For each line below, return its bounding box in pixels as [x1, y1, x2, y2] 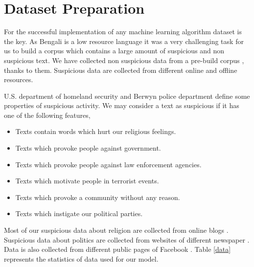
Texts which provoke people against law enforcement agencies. [15, 159, 202, 169]
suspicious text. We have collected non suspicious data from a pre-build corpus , [4, 55, 244, 65]
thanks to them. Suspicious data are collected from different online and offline [4, 65, 237, 75]
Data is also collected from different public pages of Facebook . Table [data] [4, 244, 231, 254]
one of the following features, [4, 110, 91, 120]
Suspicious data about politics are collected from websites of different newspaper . [4, 234, 250, 245]
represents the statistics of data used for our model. [4, 253, 159, 264]
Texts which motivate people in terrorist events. [15, 176, 159, 186]
